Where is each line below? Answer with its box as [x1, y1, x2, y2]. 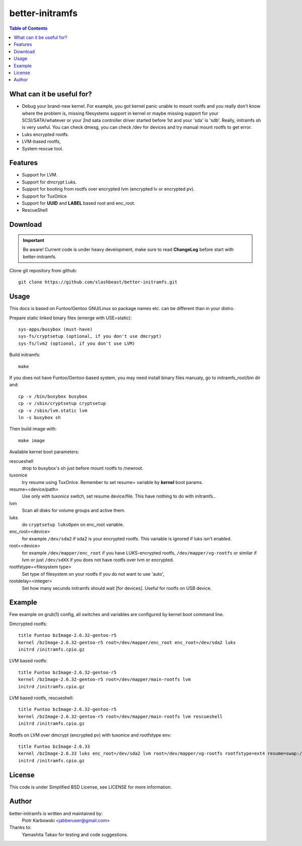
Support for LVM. [22, 172, 58, 178]
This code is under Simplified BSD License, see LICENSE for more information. [9, 784, 172, 790]
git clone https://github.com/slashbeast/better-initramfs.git [18, 279, 178, 285]
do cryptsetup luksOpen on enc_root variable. [22, 522, 124, 528]
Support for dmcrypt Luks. [22, 179, 77, 185]
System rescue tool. [22, 145, 63, 151]
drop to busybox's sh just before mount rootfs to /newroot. [22, 465, 143, 471]
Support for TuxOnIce [22, 193, 67, 199]
